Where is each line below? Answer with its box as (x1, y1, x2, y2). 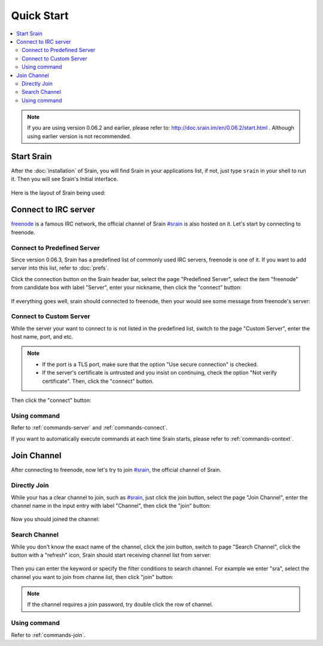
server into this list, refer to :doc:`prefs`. (11, 264, 109, 272)
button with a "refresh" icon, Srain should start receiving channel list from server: (11, 551, 212, 559)
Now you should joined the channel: (11, 516, 100, 523)
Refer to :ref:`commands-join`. (11, 631, 86, 638)
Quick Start (11, 9, 69, 22)
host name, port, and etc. (11, 333, 74, 340)
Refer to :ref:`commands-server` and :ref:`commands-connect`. (11, 424, 168, 431)
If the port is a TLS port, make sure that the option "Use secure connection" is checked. (42, 361, 258, 368)
